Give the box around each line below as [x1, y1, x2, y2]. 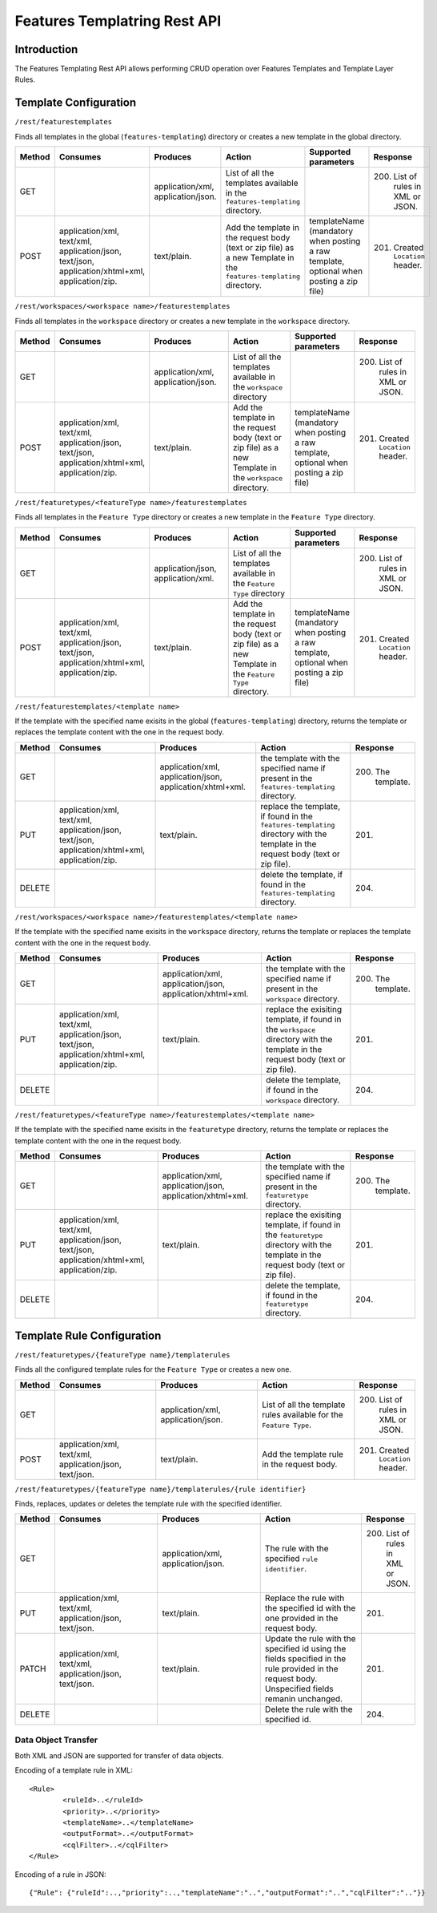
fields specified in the [264, 1653, 347, 1664]
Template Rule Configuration [14, 1329, 162, 1342]
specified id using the [264, 1644, 347, 1655]
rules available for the [261, 1409, 343, 1420]
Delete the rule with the [264, 1704, 353, 1715]
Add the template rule [261, 1448, 344, 1459]
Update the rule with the [264, 1633, 356, 1644]
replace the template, [260, 800, 341, 811]
